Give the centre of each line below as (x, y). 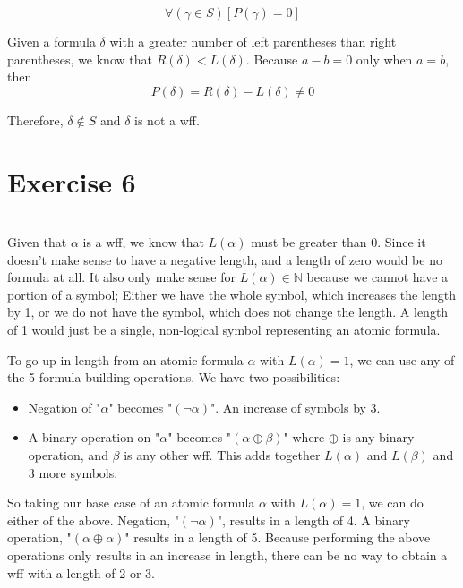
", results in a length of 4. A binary (313, 520)
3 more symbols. (73, 472)
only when (384, 59)
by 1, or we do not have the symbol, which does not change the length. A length (228, 312)
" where (304, 437)
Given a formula (51, 41)
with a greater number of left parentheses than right (253, 41)
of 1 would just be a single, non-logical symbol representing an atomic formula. (224, 330)
